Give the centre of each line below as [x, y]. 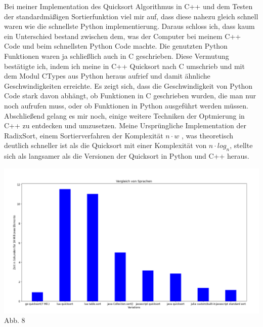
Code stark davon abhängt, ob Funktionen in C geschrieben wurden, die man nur [130, 96]
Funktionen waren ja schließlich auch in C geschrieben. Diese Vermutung [117, 56]
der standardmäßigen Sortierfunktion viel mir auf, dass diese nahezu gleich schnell [131, 16]
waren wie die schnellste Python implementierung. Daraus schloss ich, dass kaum [129, 26]
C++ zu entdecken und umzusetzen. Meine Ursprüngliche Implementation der [125, 125]
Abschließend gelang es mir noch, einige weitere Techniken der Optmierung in [124, 115]
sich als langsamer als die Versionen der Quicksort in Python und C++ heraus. [127, 156]
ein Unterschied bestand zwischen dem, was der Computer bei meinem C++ [123, 36]
